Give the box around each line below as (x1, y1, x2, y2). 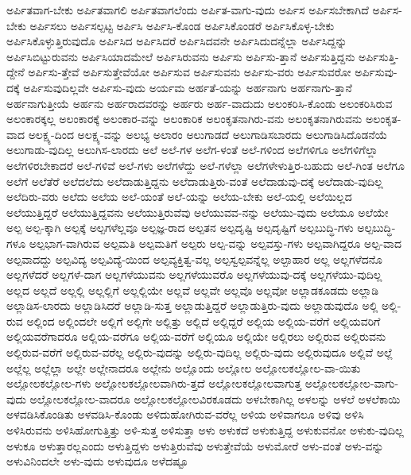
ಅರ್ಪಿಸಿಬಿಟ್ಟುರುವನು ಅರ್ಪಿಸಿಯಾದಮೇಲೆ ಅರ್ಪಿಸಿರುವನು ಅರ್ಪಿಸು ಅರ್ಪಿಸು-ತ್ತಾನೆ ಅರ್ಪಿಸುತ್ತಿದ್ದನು (6, 48, 355, 64)
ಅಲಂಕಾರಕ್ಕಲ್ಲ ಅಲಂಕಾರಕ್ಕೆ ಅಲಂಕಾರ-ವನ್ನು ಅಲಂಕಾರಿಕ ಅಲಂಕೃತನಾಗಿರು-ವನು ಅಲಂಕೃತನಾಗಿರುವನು (6, 110, 363, 127)
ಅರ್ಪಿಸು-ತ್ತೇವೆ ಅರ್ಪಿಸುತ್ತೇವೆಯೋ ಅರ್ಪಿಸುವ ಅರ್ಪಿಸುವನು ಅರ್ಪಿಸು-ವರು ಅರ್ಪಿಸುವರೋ (28, 64, 351, 80)
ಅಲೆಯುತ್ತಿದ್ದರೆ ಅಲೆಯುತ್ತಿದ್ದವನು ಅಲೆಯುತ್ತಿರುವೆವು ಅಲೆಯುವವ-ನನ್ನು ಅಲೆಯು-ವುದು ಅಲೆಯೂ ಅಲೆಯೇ (6, 203, 389, 220)
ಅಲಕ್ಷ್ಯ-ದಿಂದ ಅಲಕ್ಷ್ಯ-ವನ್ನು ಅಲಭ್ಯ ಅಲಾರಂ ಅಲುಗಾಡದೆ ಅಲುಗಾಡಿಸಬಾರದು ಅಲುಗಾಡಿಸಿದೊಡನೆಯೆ (28, 126, 388, 142)
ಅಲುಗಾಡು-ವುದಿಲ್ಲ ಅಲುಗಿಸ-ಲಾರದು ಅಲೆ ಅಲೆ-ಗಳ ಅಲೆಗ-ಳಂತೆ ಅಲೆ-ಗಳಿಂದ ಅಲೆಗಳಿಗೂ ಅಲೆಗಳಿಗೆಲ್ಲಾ (6, 141, 378, 158)
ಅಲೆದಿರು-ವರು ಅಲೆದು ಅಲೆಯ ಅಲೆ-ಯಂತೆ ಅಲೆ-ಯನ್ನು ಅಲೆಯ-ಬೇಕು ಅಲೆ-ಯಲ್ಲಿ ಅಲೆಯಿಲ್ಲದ (6, 188, 352, 205)
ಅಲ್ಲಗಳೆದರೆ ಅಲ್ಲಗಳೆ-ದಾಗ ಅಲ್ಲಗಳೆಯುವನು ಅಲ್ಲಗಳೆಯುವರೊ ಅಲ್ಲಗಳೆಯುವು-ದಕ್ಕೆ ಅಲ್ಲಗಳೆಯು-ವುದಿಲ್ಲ (6, 266, 382, 283)
